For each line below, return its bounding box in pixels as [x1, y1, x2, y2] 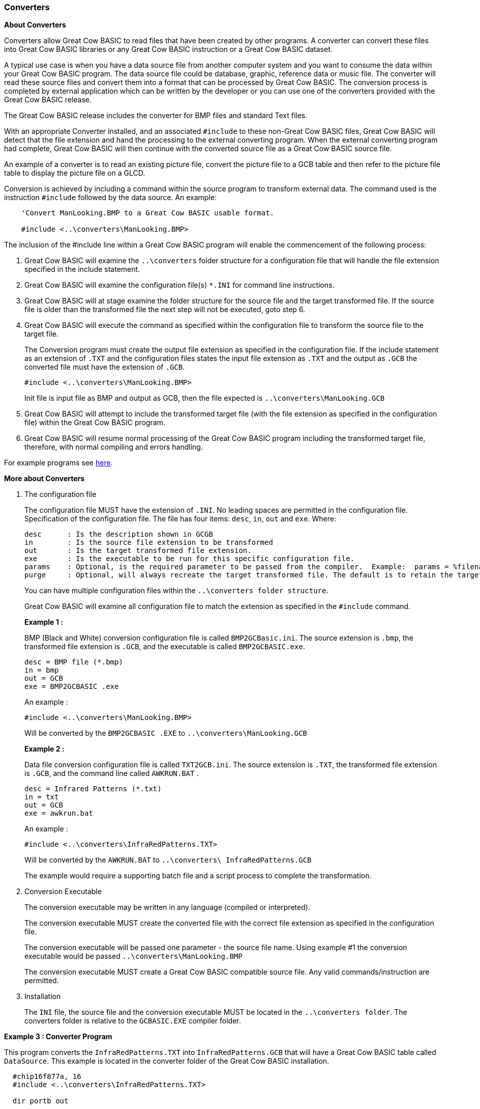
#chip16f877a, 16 [12, 1072, 81, 1081]
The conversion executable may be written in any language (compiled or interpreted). [24, 903, 310, 912]
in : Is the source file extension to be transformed [24, 538, 273, 547]
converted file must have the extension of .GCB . [24, 363, 185, 372]
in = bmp [24, 666, 59, 675]
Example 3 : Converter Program [4, 1032, 112, 1041]
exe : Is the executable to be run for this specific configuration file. [24, 554, 355, 563]
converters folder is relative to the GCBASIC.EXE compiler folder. [24, 1016, 241, 1025]
